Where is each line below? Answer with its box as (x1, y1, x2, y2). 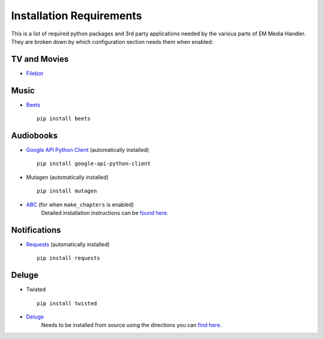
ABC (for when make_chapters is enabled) (26, 201, 134, 208)
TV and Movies (11, 54, 69, 64)
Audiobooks (11, 130, 58, 140)
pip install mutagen (37, 188, 97, 194)
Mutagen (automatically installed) (26, 173, 109, 181)
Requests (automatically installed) (26, 241, 110, 248)
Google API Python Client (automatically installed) (26, 146, 149, 154)
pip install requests (37, 255, 100, 262)
